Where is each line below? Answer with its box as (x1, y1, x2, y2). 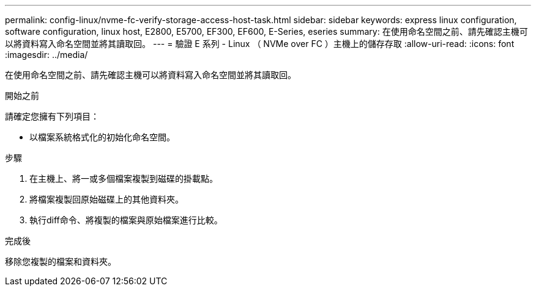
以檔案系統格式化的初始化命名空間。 (29, 132, 175, 142)
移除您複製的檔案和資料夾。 (5, 256, 116, 267)
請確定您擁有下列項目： (5, 111, 99, 121)
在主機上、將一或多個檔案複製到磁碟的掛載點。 (29, 173, 218, 184)
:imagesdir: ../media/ (5, 49, 88, 60)
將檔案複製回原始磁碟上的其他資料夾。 (29, 194, 184, 204)
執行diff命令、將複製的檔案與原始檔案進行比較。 (29, 215, 223, 225)
